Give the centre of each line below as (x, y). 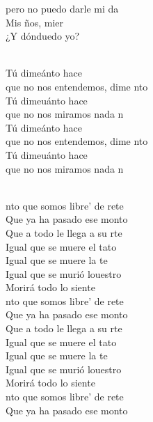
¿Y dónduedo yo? (43, 36)
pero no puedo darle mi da (62, 8)
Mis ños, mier (35, 22)
